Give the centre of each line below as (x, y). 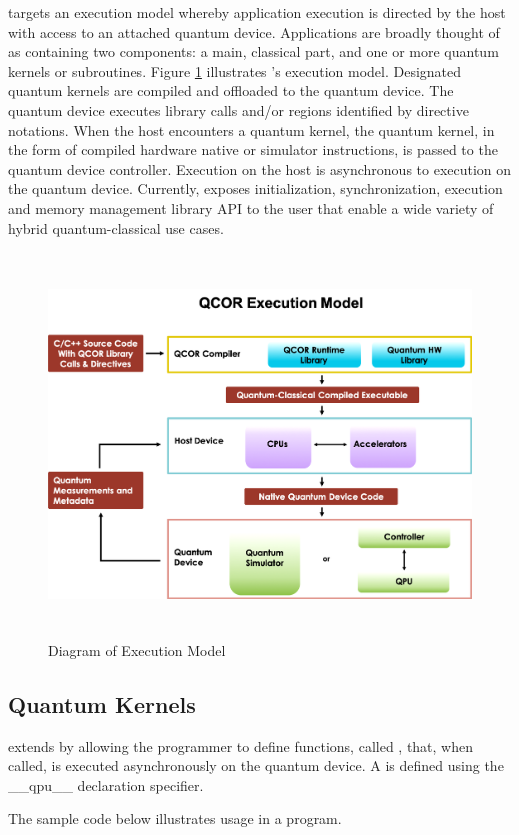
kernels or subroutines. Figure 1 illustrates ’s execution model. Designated (235, 70)
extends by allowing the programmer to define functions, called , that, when (241, 745)
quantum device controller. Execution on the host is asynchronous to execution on (260, 168)
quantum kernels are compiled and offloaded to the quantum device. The (231, 90)
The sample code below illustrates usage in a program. (175, 818)
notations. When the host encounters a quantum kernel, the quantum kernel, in (251, 129)
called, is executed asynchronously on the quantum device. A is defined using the (256, 765)
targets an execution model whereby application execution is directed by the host (257, 12)
